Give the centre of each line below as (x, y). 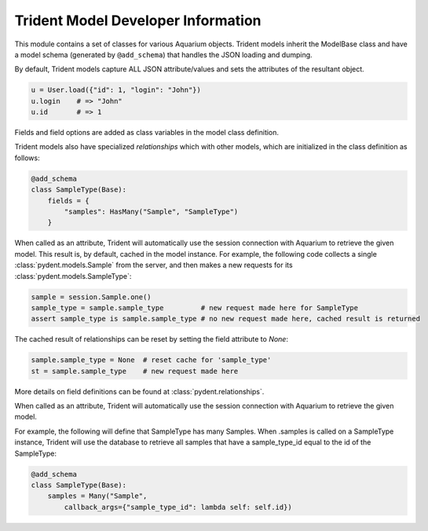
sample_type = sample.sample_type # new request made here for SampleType (195, 308)
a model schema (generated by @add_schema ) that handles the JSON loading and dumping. (164, 54)
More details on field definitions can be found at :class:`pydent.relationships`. (139, 391)
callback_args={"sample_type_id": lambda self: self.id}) (178, 507)
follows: (27, 158)
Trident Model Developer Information (138, 20)
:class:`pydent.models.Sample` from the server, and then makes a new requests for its (154, 265)
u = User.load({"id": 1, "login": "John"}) (116, 90)
